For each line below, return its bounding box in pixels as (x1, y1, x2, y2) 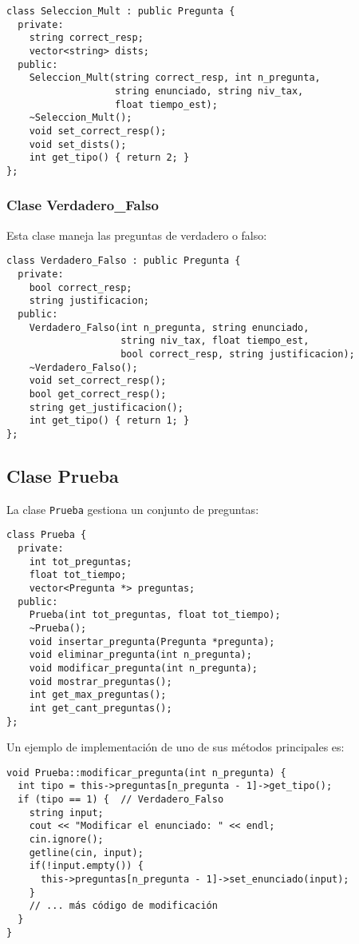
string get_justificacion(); (29, 401, 183, 413)
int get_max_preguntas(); (29, 689, 167, 701)
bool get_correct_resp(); (29, 388, 167, 400)
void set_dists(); (29, 138, 127, 150)
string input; (29, 807, 104, 819)
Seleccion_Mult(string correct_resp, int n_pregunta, (29, 72, 321, 84)
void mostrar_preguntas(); (29, 675, 172, 687)
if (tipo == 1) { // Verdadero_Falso (18, 794, 224, 806)
